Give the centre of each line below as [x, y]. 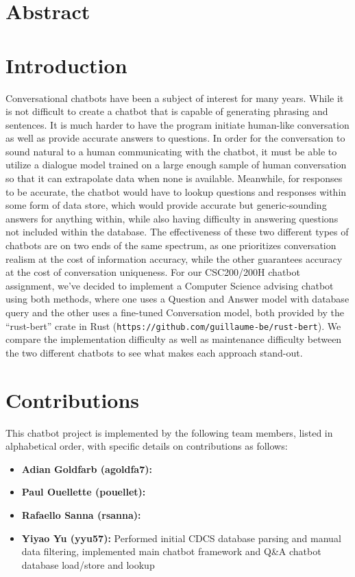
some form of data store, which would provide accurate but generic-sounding [166, 205]
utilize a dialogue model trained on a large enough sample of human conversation [176, 165]
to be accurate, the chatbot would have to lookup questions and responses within [176, 191]
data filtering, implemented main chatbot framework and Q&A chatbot [171, 551]
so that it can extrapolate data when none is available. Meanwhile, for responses [174, 178]
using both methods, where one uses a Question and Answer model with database [177, 299]
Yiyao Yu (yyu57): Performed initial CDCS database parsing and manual [181, 538]
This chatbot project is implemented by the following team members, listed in [169, 432]
